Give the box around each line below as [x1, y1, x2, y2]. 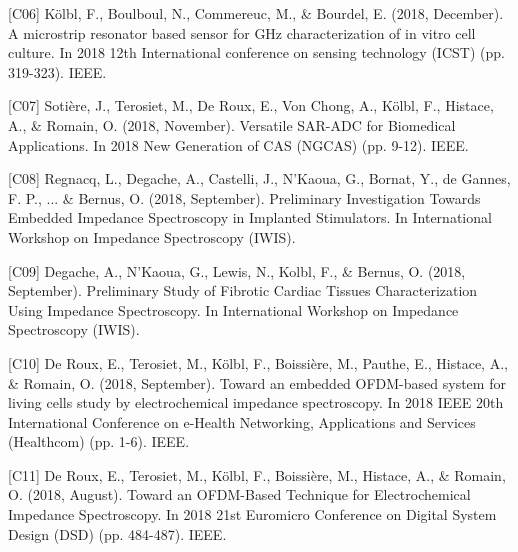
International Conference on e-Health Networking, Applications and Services [8, 411, 476, 432]
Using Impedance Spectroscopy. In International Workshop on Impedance [8, 299, 459, 320]
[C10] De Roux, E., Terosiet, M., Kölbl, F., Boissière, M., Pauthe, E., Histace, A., [8, 352, 508, 373]
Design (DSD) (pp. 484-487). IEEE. [8, 523, 227, 544]
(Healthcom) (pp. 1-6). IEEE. [8, 431, 190, 452]
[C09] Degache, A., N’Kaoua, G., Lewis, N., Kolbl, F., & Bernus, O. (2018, [8, 260, 466, 281]
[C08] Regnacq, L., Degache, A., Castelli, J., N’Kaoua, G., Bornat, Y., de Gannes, [8, 168, 511, 189]
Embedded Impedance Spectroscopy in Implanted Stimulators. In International [8, 207, 492, 228]
